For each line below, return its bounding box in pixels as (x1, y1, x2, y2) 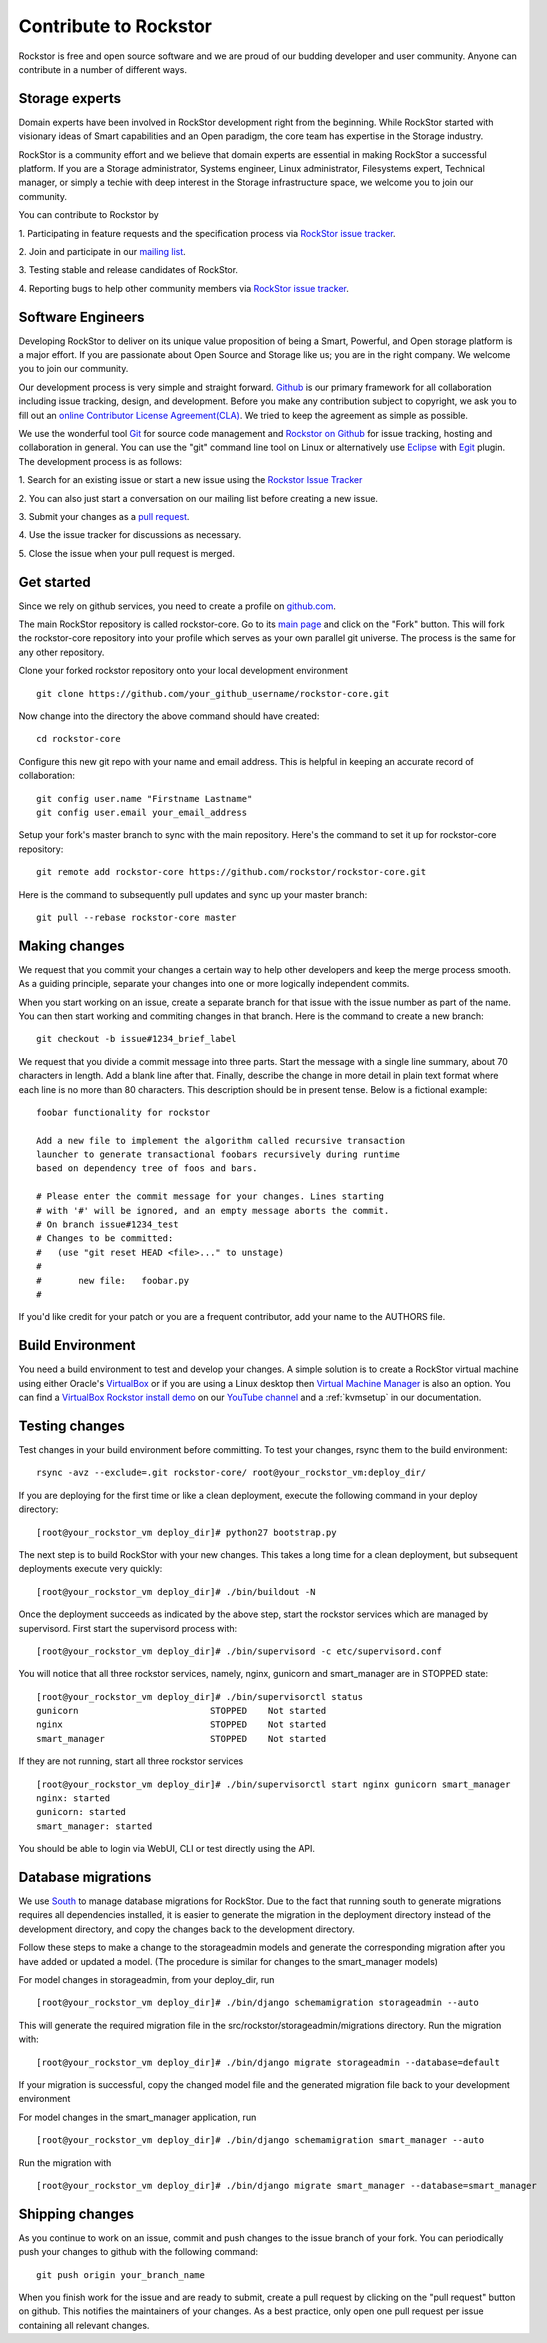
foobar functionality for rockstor (36, 1106, 211, 1118)
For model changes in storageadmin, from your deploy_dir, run (18, 1974, 275, 1986)
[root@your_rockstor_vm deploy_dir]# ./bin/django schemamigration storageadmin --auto (36, 1997, 480, 2009)
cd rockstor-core (36, 733, 121, 745)
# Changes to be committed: (36, 1233, 174, 1244)
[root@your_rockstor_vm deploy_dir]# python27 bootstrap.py (36, 1526, 337, 1538)
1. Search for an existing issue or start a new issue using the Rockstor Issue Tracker (18, 474, 363, 486)
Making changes (18, 937, 125, 954)
